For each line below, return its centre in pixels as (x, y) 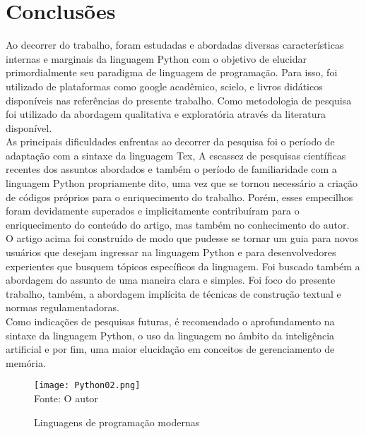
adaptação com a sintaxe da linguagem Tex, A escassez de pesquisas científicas (176, 155)
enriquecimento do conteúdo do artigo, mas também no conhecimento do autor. (178, 224)
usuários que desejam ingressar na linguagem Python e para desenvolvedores (171, 252)
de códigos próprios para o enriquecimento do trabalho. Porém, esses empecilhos (179, 197)
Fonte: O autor (66, 398)
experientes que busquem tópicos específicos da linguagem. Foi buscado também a (183, 266)
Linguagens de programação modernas (117, 422)
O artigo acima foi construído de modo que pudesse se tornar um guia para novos (182, 238)
